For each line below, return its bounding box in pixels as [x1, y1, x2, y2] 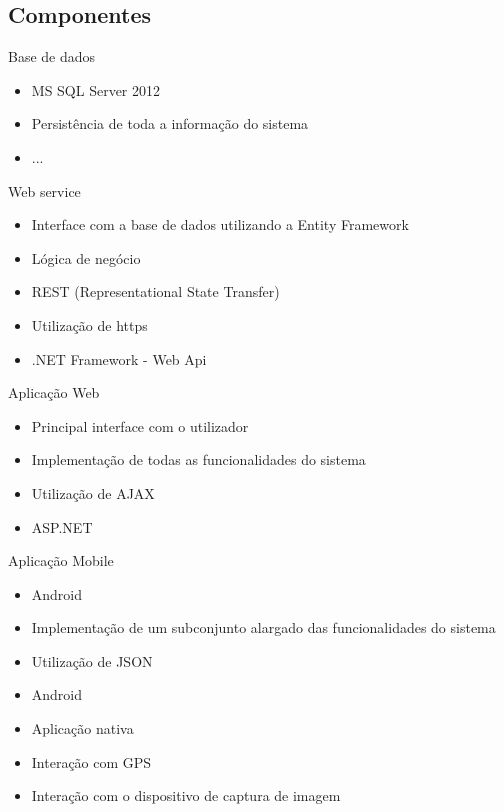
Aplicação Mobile [8, 550, 114, 571]
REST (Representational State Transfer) [31, 281, 280, 302]
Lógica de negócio [31, 247, 141, 268]
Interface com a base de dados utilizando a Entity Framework [31, 214, 409, 235]
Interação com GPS [31, 751, 152, 772]
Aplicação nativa [31, 718, 134, 739]
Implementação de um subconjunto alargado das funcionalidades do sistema [31, 617, 496, 638]
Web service [8, 180, 81, 201]
